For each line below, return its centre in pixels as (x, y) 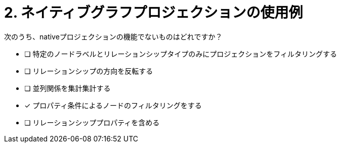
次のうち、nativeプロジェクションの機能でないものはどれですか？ (113, 36)
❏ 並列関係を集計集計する (68, 88)
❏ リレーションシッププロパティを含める (92, 122)
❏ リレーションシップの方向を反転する (89, 71)
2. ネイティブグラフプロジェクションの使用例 (154, 13)
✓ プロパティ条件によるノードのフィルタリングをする (113, 105)
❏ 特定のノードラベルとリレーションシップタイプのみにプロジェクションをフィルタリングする (181, 54)
